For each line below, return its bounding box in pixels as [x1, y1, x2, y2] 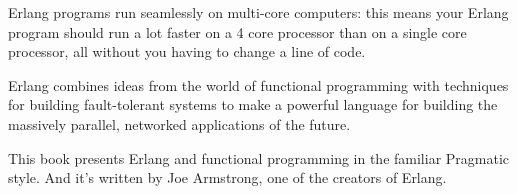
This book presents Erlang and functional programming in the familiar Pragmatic [8, 147, 510, 168]
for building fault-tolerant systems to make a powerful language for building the [8, 94, 498, 115]
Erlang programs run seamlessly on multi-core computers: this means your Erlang [8, 2, 509, 22]
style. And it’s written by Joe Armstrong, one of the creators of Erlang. [8, 167, 447, 188]
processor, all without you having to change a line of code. [8, 41, 366, 62]
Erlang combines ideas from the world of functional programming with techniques [8, 74, 509, 95]
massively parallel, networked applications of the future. [8, 113, 351, 134]
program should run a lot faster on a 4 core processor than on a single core [8, 21, 467, 42]
